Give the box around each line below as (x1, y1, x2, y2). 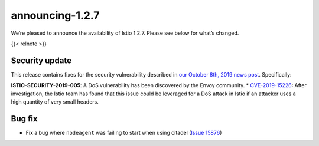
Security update (11, 55, 72, 65)
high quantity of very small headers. (11, 98, 99, 105)
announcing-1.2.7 (11, 9, 100, 22)
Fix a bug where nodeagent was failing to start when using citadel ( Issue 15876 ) (25, 129, 222, 136)
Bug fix (11, 114, 38, 124)
